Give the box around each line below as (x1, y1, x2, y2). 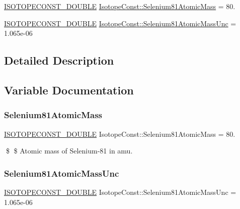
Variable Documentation (4, 82, 134, 97)
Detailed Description (4, 53, 114, 68)
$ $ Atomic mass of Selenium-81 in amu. (6, 145, 133, 156)
